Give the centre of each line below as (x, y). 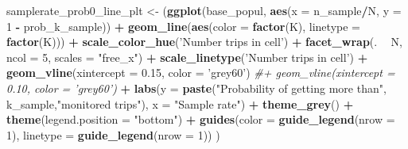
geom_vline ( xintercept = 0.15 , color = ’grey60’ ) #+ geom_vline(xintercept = (201, 73)
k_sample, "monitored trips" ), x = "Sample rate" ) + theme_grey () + (180, 103)
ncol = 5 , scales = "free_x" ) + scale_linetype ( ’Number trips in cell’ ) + (187, 57)
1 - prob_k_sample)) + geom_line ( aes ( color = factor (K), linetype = (183, 26)
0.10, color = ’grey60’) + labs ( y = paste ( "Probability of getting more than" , (196, 88)
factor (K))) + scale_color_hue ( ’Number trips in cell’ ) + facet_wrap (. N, (204, 42)
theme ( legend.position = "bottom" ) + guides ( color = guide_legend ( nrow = (201, 119)
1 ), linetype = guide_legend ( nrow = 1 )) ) (113, 134)
